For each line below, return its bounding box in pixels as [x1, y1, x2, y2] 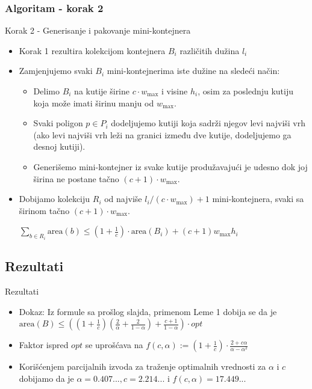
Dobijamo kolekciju [19, 192, 90, 205]
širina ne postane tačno [33, 172, 119, 185]
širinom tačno [19, 204, 70, 216]
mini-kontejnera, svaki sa [212, 192, 304, 205]
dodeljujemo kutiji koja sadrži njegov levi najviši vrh [111, 117, 306, 129]
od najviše [104, 192, 142, 205]
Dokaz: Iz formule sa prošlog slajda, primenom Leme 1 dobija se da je [19, 305, 277, 317]
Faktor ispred [19, 338, 69, 351]
